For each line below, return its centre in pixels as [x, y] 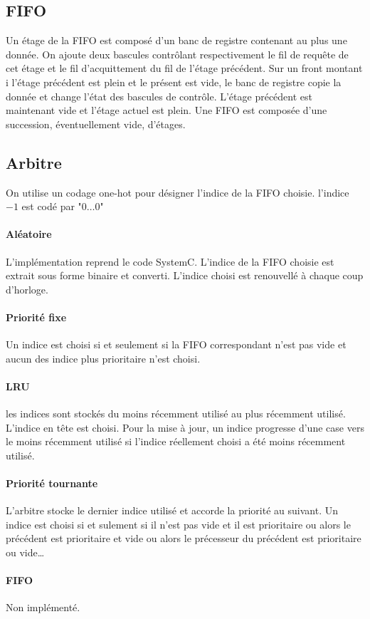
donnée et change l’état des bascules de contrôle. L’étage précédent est [159, 96]
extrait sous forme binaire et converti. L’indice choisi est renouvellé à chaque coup [185, 275]
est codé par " [52, 206]
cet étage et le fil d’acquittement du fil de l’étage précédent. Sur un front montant [184, 68]
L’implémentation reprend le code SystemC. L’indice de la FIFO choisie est [170, 261]
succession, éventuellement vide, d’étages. [96, 124]
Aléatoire [29, 234]
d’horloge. [27, 289]
